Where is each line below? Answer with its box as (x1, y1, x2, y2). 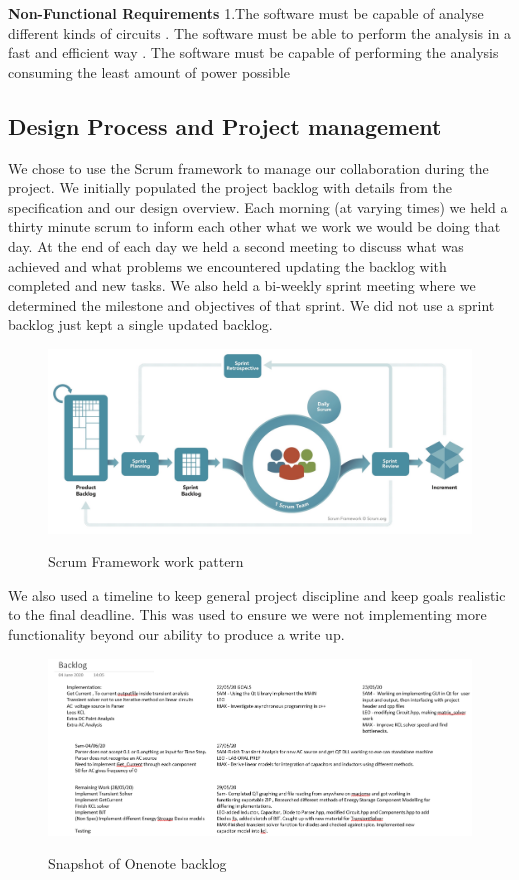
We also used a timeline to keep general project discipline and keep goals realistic (8, 584, 506, 605)
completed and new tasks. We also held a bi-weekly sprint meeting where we (8, 275, 476, 296)
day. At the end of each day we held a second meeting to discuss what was (8, 235, 464, 256)
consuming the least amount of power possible (8, 61, 290, 82)
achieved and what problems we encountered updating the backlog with (8, 255, 447, 276)
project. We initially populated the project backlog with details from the (8, 177, 452, 198)
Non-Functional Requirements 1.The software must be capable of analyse (8, 3, 484, 23)
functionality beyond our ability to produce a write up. (8, 623, 345, 644)
